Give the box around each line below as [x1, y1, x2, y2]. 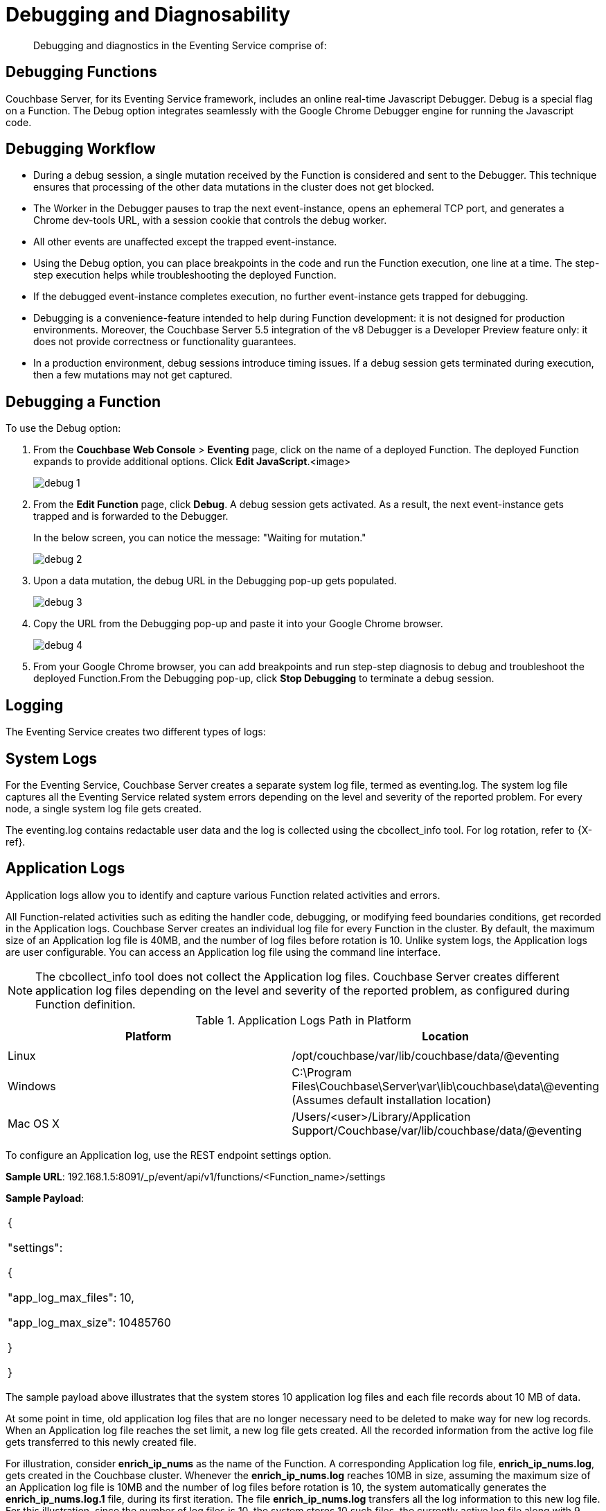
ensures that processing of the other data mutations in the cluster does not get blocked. [33, 181, 434, 193]
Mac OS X [8, 1116, 60, 1130]
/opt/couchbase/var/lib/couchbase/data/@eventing [292, 1048, 560, 1063]
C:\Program [292, 1065, 352, 1079]
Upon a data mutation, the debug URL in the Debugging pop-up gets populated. [33, 575, 397, 587]
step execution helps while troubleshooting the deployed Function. [33, 269, 337, 281]
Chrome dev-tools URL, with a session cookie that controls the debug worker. [33, 214, 387, 227]
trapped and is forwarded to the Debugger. [33, 510, 229, 523]
